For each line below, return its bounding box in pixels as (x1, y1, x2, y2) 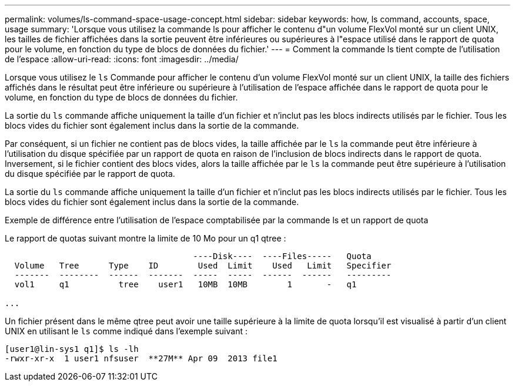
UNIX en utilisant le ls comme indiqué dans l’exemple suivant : (5, 326, 248, 336)
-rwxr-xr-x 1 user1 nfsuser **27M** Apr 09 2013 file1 (5, 354, 277, 363)
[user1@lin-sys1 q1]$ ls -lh (5, 344, 139, 354)
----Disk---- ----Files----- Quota (193, 251, 372, 261)
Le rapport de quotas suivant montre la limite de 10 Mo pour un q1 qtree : (5, 233, 286, 243)
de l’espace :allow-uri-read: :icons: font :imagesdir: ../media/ (5, 54, 239, 64)
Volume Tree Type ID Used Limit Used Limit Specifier (14, 261, 392, 270)
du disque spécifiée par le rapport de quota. (5, 169, 175, 179)
